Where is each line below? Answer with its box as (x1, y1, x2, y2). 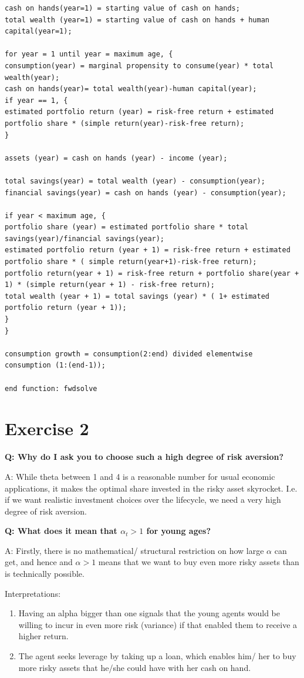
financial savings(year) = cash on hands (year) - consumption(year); (5, 188, 286, 197)
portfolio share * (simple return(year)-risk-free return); (5, 119, 245, 128)
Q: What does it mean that (5, 525, 117, 537)
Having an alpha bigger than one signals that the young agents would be (18, 607, 280, 619)
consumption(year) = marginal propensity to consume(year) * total (5, 61, 274, 70)
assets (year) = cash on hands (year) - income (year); (5, 153, 228, 162)
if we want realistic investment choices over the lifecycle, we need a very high (5, 493, 281, 506)
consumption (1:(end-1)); (5, 361, 106, 370)
